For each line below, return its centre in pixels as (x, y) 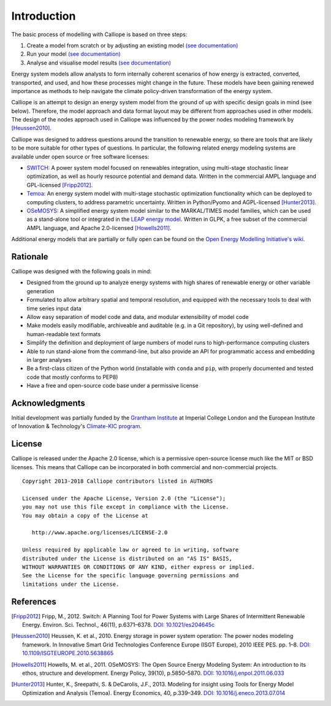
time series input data (54, 308)
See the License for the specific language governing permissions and (131, 576)
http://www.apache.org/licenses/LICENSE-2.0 (100, 533)
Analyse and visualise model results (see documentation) (99, 63)
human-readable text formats (64, 334)
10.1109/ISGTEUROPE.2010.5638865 (68, 653)
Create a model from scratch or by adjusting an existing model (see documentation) (132, 45)
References (34, 601)
